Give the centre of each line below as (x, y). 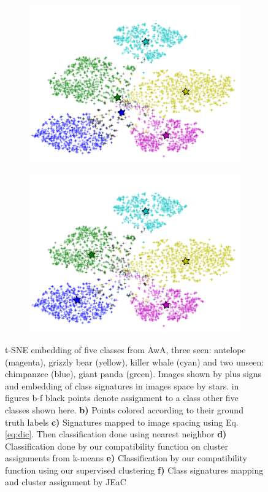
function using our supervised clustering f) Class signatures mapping (134, 470)
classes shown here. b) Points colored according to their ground (124, 409)
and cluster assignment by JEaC (66, 482)
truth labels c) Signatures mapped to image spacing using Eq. (122, 422)
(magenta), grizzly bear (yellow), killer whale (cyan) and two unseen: (135, 361)
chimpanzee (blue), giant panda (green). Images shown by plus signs (133, 374)
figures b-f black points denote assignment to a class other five (122, 398)
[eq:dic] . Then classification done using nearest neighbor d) (116, 434)
